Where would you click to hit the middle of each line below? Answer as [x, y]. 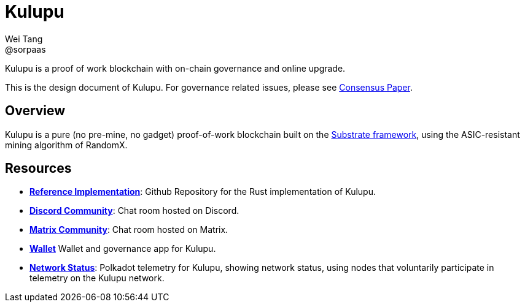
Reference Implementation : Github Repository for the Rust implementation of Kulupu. [203, 192]
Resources [38, 169]
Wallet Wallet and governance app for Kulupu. [123, 249]
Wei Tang [24, 39]
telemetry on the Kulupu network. [97, 278]
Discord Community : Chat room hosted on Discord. [134, 211]
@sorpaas [25, 49]
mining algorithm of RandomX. [66, 145]
